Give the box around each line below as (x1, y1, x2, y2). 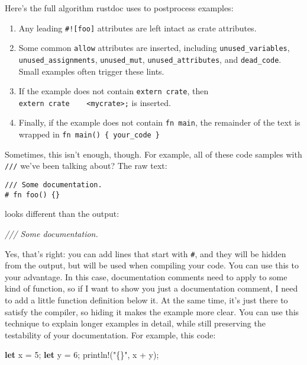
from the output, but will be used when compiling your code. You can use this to (5, 259, 299, 271)
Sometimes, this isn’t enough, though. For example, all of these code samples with (5, 148, 302, 160)
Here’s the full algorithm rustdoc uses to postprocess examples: (5, 2, 234, 14)
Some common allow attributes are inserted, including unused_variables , (18, 41, 290, 54)
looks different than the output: (5, 207, 119, 220)
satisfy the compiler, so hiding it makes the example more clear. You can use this (5, 305, 299, 318)
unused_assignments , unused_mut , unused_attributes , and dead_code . (18, 53, 282, 65)
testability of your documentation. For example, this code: (5, 328, 216, 341)
